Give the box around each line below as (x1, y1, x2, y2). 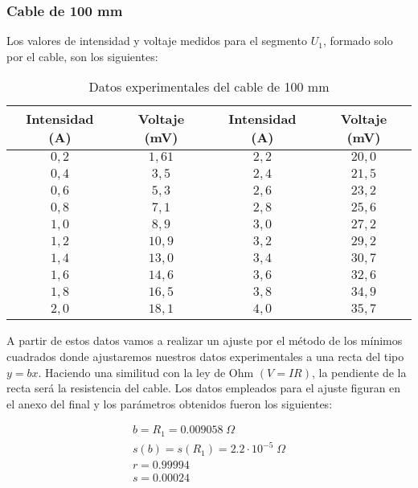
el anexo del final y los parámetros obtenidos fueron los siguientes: (6, 395, 333, 412)
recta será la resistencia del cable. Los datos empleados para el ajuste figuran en (6, 379, 401, 396)
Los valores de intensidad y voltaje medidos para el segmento (6, 32, 307, 49)
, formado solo (322, 32, 393, 49)
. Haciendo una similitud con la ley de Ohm (38, 363, 254, 380)
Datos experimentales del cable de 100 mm (88, 77, 330, 96)
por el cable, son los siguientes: (6, 47, 158, 64)
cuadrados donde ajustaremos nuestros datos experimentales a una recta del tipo (6, 348, 404, 364)
